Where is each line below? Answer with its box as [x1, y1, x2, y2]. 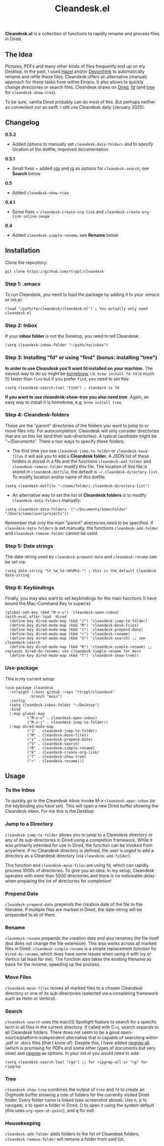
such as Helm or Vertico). [5, 995, 56, 1001]
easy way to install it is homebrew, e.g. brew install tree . [5, 399, 123, 405]
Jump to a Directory [5, 821, 53, 828]
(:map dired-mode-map [9, 724, 54, 729]
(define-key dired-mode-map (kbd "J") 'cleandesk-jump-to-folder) [9, 619, 148, 624]
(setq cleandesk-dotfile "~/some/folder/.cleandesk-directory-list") [5, 483, 150, 488]
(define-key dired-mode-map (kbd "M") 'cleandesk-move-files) [9, 623, 139, 628]
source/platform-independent [5, 1034, 65, 1040]
